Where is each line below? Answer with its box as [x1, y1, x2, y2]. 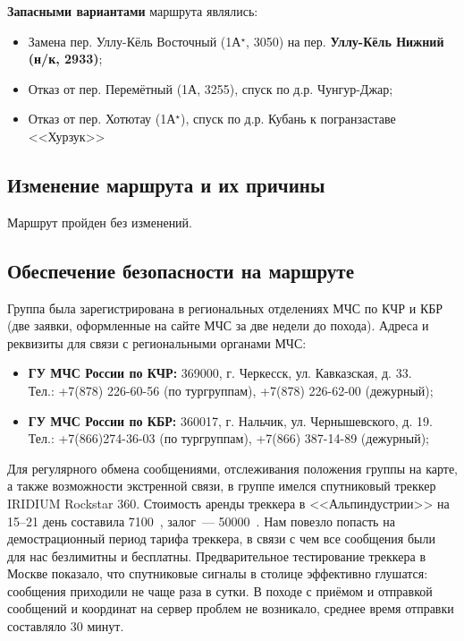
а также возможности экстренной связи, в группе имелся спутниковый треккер [7, 476, 436, 495]
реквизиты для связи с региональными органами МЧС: [7, 333, 307, 352]
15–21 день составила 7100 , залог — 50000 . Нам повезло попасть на [7, 511, 395, 530]
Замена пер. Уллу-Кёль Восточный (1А [28, 31, 241, 50]
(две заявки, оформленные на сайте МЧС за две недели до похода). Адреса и [7, 316, 429, 335]
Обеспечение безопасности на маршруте [7, 256, 354, 284]
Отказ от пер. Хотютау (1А [28, 109, 176, 128]
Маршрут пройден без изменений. [7, 212, 193, 231]
